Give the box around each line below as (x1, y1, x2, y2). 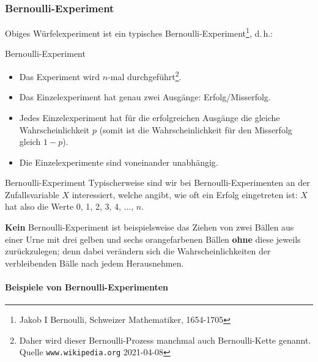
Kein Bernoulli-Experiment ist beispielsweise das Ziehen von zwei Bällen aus (5, 221, 294, 234)
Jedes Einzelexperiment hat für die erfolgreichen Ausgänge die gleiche (19, 111, 280, 124)
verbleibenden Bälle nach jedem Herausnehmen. (5, 256, 184, 269)
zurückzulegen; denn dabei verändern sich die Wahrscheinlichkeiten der (5, 245, 271, 257)
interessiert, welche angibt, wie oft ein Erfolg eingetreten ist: (72, 188, 298, 201)
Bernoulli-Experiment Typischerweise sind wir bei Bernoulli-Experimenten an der (5, 176, 310, 189)
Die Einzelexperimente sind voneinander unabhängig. (19, 155, 218, 168)
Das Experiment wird (19, 70, 100, 83)
